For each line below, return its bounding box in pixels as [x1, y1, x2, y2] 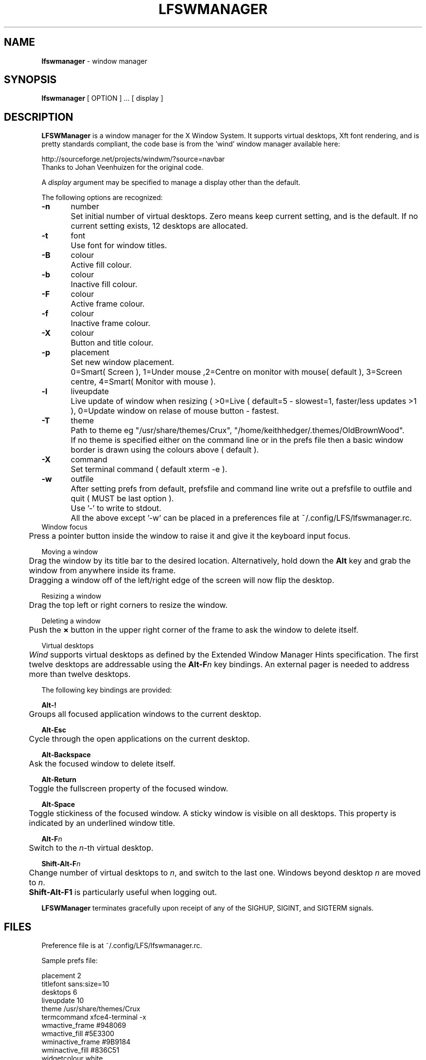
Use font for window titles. [71, 240, 167, 251]
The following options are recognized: [41, 193, 163, 202]
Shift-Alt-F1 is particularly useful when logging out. [29, 887, 217, 897]
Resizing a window [41, 592, 102, 601]
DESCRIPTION [4, 110, 73, 123]
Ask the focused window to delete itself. [29, 759, 176, 769]
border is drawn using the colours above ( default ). [71, 445, 259, 455]
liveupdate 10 [41, 996, 84, 1005]
